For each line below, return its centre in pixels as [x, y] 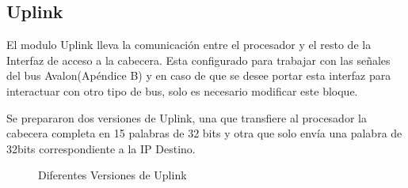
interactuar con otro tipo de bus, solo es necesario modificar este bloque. [182, 90]
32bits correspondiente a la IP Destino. [101, 148]
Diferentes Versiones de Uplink [112, 175]
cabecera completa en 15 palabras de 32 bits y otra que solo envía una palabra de [204, 133]
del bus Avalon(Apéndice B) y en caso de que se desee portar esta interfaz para [199, 75]
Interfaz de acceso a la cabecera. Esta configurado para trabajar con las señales [198, 60]
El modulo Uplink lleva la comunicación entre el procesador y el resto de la [189, 45]
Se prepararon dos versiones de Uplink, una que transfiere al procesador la [187, 117]
